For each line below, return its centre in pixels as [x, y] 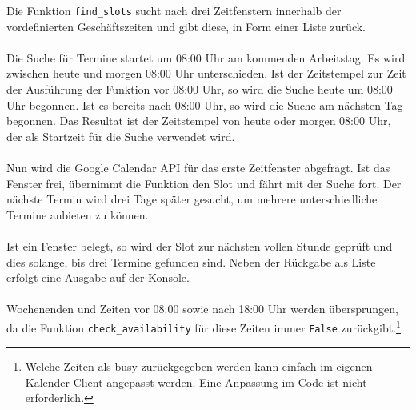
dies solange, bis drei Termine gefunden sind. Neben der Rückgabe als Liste [191, 261]
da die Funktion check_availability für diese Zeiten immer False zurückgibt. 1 [204, 326]
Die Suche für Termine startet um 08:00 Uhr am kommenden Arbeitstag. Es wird [206, 57]
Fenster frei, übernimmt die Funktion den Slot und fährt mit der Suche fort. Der [204, 183]
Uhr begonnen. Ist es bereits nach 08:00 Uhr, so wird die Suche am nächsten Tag [205, 105]
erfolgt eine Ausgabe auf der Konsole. [98, 277]
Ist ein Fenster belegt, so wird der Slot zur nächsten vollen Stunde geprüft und [200, 245]
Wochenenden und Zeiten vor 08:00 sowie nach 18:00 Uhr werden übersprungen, [202, 309]
